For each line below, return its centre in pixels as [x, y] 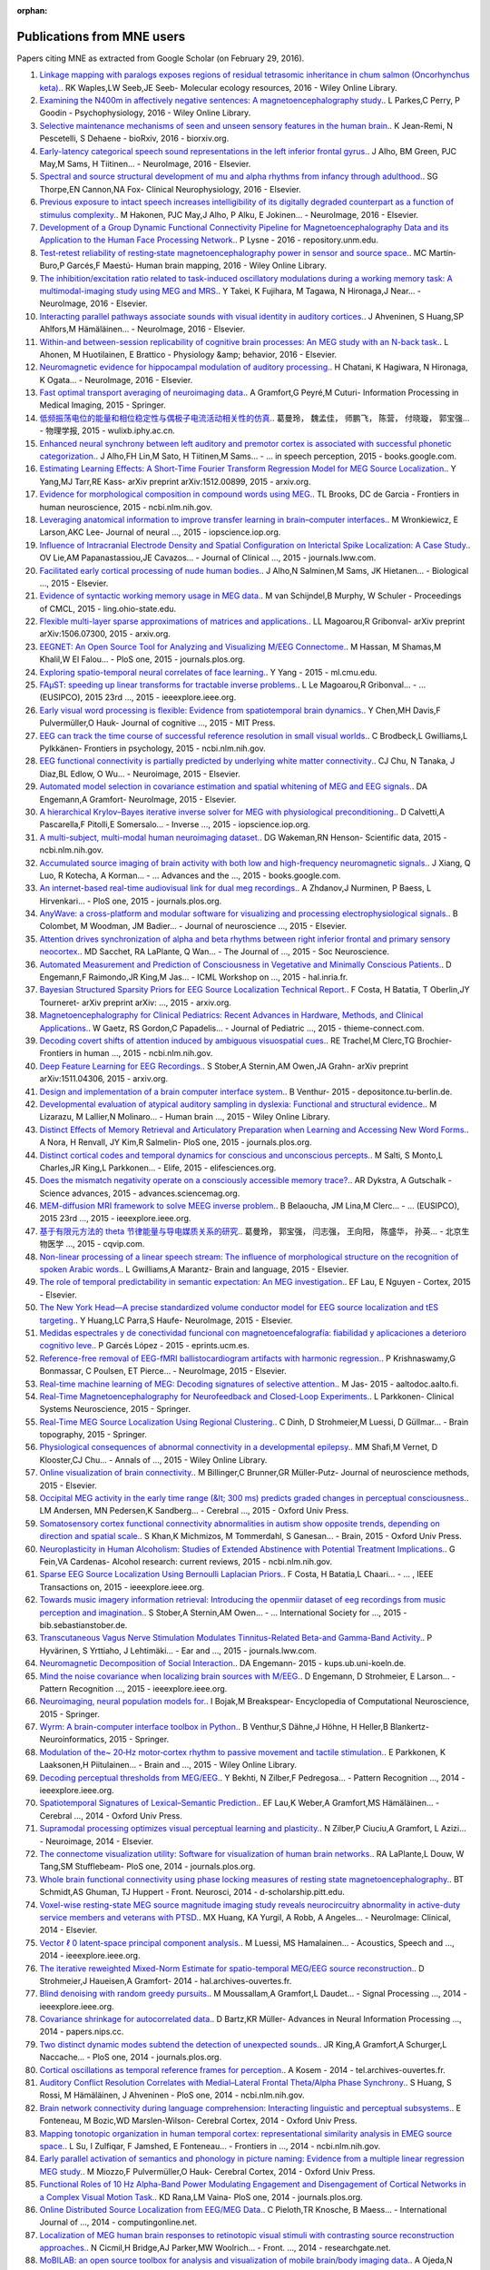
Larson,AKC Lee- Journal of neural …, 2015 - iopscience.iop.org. [160, 532]
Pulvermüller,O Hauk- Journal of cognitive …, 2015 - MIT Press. [157, 723]
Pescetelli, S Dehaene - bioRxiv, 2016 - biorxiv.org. [134, 138]
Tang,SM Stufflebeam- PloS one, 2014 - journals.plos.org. [147, 1867]
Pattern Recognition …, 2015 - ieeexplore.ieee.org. [133, 1688]
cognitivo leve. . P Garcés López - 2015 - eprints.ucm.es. [144, 1346]
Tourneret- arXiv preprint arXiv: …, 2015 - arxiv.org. [135, 1002]
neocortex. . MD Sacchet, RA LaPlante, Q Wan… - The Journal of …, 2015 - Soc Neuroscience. [215, 952]
